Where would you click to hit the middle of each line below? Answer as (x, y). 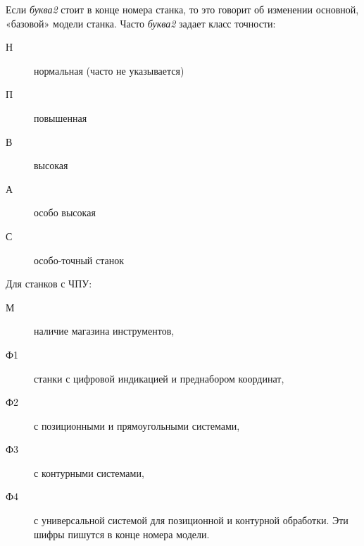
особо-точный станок (79, 260)
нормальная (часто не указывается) (109, 70)
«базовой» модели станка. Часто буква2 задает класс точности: (141, 23)
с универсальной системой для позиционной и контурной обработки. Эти (191, 520)
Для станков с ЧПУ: (49, 284)
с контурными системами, (89, 472)
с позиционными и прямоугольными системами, (137, 425)
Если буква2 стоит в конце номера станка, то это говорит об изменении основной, (182, 9)
